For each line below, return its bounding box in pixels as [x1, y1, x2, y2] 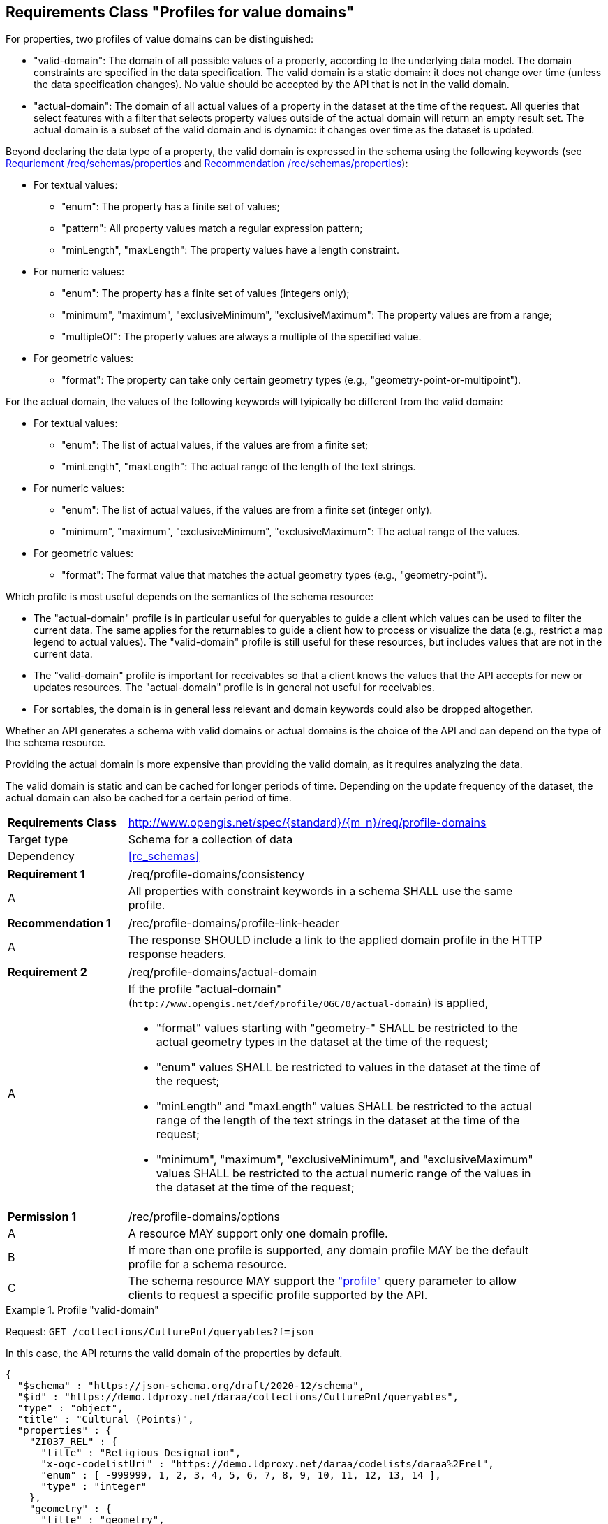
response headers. [128, 947, 227, 961]
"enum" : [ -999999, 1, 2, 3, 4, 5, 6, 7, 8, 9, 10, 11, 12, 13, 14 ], [40, 1469, 441, 1481]
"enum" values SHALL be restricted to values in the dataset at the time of [156, 1060, 540, 1075]
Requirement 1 [8, 867, 85, 882]
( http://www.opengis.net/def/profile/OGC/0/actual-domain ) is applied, [128, 996, 489, 1010]
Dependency [8, 849, 75, 864]
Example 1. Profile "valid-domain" [6, 1304, 159, 1316]
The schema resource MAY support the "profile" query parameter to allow [128, 1274, 517, 1289]
